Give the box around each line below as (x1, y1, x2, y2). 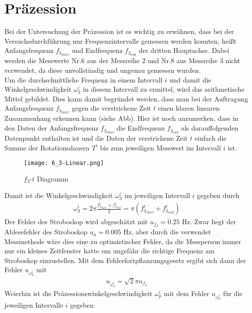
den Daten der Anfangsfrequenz (4, 123, 99, 133)
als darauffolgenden (181, 123, 238, 133)
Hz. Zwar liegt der (182, 216, 236, 227)
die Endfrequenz (117, 123, 165, 133)
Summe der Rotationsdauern (4, 142, 90, 152)
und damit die (169, 74, 212, 84)
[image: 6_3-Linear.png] (24, 160, 104, 167)
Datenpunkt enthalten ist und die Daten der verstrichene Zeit (4, 133, 188, 143)
